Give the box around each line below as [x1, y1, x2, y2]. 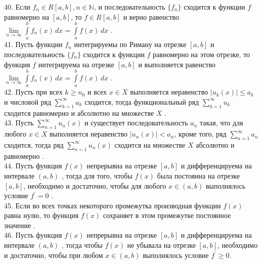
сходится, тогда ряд [4, 139, 64, 150]
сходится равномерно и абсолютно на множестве [4, 107, 154, 118]
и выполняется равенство [138, 59, 215, 69]
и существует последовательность [84, 117, 188, 128]
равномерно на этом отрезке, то [153, 49, 250, 59]
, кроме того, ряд [174, 128, 227, 139]
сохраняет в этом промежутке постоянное [103, 210, 231, 221]
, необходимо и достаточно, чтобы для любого [23, 180, 166, 191]
